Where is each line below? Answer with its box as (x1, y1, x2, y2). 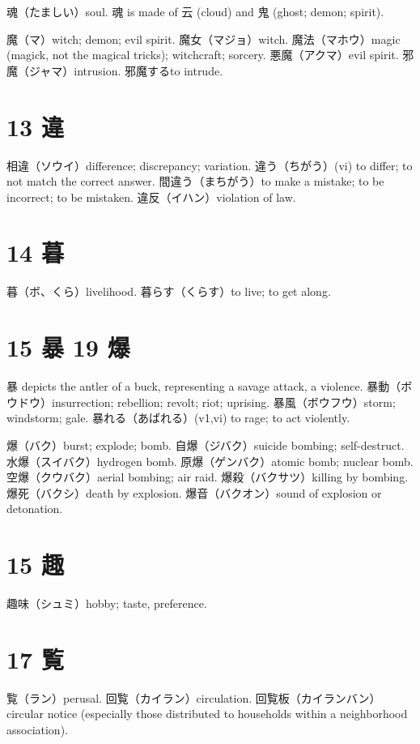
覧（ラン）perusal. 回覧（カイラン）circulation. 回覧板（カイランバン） (6, 689, 381, 706)
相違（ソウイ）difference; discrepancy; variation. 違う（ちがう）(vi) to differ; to (6, 156, 413, 173)
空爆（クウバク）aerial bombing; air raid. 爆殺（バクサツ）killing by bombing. (6, 468, 409, 485)
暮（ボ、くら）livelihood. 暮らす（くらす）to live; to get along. (6, 283, 331, 300)
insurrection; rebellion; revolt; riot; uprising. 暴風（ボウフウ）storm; (51, 393, 396, 410)
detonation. (6, 500, 63, 517)
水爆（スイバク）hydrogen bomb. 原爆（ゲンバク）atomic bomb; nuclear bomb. (6, 452, 414, 469)
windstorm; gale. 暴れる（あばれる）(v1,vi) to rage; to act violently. (6, 409, 350, 426)
